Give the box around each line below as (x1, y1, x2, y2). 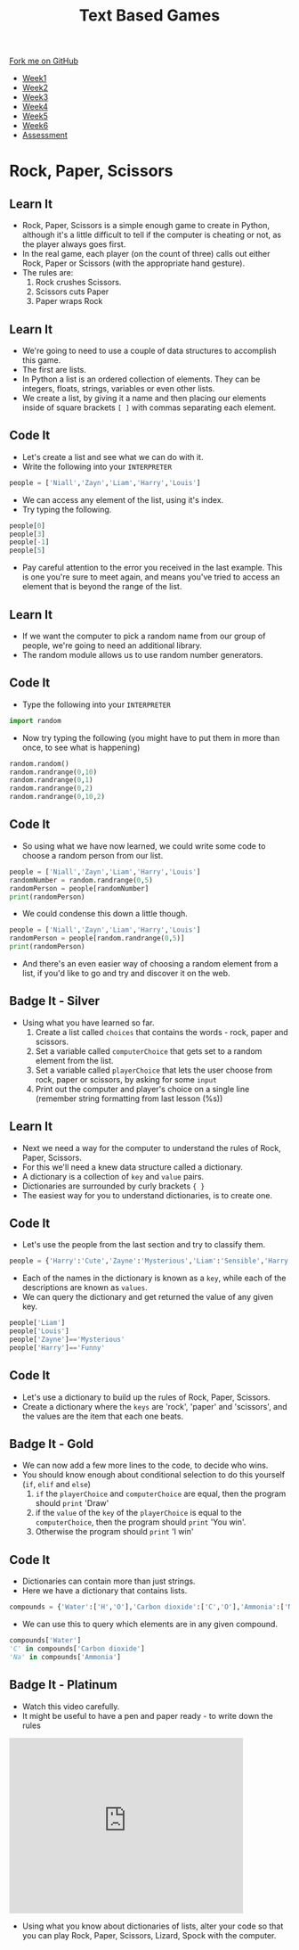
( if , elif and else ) (21, 1479, 92, 1490)
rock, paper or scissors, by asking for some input (35, 1074, 217, 1084)
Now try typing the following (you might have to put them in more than (21, 732, 280, 743)
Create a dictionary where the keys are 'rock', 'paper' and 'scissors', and (21, 1401, 287, 1411)
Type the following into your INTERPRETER (21, 699, 171, 710)
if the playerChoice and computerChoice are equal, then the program (35, 1488, 287, 1499)
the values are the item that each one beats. (21, 1411, 184, 1421)
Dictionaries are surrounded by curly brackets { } (21, 1181, 206, 1191)
